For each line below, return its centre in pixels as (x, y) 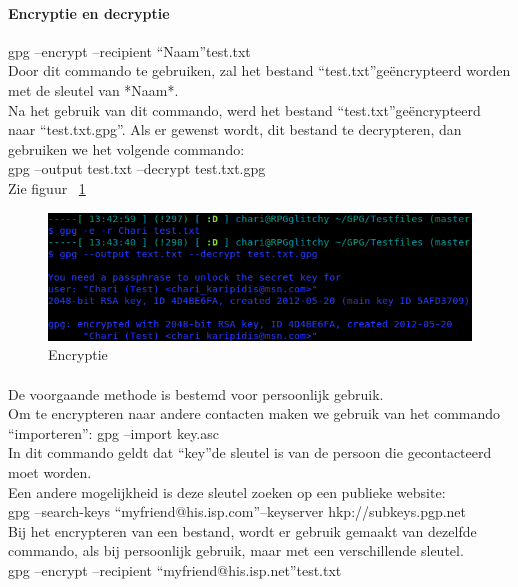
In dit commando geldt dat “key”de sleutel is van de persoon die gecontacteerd (250, 452)
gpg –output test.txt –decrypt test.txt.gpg (137, 168)
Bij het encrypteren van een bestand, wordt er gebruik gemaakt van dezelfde (242, 530)
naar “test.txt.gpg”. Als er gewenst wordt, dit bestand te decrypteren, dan (235, 129)
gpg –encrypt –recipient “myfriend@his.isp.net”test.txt (175, 569)
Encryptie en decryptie (89, 12)
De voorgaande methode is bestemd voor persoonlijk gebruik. (196, 393)
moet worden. (50, 472)
